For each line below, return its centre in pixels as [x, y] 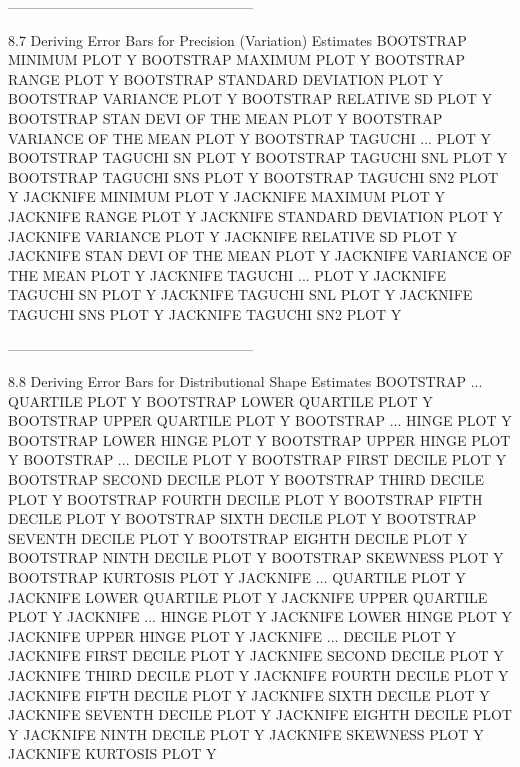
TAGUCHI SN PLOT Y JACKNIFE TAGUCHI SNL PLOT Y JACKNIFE [240, 294]
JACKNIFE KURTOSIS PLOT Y [112, 753]
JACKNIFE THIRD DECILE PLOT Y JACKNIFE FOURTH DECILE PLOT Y [258, 675]
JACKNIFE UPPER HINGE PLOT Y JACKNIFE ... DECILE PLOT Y [232, 635]
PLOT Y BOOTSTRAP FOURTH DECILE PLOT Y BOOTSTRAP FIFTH [245, 498]
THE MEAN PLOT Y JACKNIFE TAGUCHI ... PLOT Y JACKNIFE [227, 274]
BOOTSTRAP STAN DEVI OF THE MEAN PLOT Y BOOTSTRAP [225, 117]
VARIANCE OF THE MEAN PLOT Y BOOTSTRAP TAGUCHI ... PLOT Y [250, 137]
